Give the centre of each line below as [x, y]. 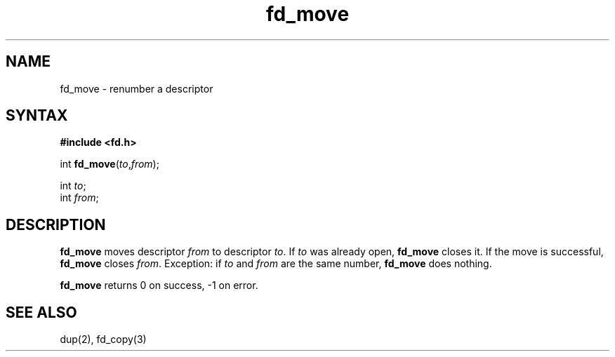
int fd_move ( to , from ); [110, 164]
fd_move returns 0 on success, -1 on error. [159, 285]
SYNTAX [37, 116]
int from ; [79, 198]
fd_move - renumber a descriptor [137, 88]
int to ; [73, 186]
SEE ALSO [41, 312]
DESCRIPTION [56, 224]
